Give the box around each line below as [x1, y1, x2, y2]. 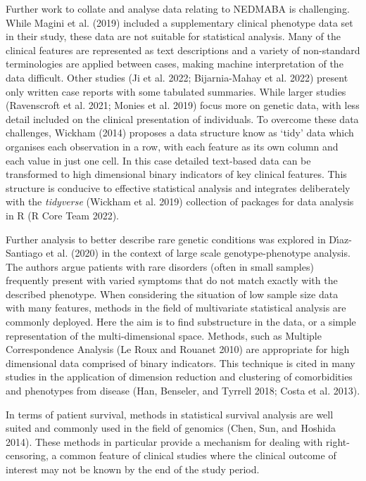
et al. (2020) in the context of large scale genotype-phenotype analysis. [46, 245, 351, 260]
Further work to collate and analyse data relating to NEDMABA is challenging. [6, 1, 350, 15]
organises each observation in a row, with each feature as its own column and [6, 139, 339, 153]
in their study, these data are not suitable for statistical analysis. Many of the [6, 29, 341, 44]
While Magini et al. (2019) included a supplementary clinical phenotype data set [6, 15, 353, 30]
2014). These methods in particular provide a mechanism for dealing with [6, 434, 323, 449]
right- [325, 434, 350, 449]
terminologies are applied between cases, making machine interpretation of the [6, 56, 343, 71]
